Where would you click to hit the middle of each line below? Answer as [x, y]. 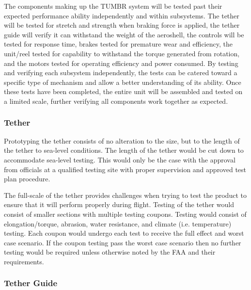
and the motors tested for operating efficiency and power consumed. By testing [121, 63]
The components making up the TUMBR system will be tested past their [113, 6]
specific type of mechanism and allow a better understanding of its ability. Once [123, 82]
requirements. [24, 261]
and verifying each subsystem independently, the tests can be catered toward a [121, 72]
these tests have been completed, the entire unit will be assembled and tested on [123, 91]
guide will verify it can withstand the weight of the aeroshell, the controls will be [124, 34]
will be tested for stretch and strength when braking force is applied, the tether [122, 25]
